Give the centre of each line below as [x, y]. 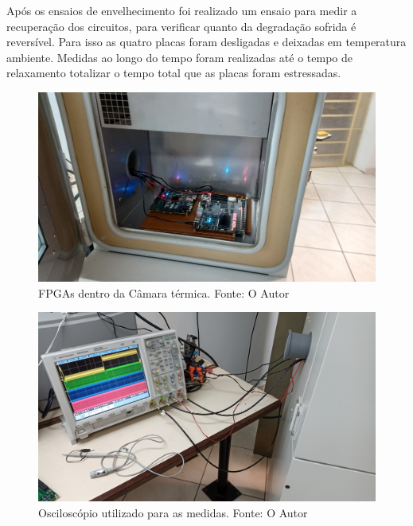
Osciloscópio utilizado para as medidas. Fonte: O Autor [173, 512]
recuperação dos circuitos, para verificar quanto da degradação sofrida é [181, 26]
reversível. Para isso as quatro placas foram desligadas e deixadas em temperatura [206, 42]
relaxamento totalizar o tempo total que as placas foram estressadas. [174, 73]
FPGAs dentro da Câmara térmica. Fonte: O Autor [164, 292]
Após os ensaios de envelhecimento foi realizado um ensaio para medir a [182, 10]
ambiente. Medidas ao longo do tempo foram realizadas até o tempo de [179, 57]
